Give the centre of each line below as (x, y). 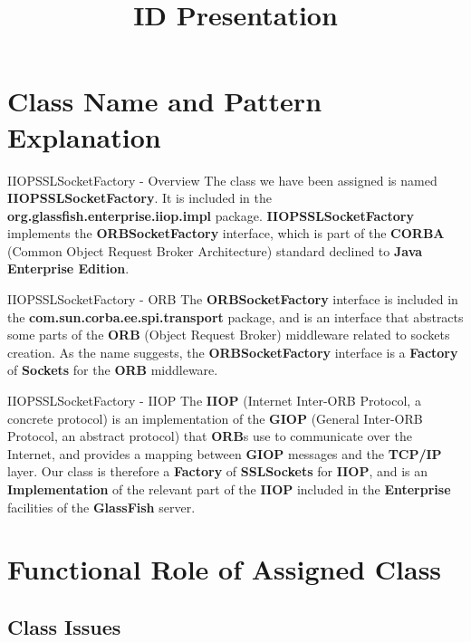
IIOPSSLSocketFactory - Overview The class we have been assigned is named (222, 180)
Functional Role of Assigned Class (225, 569)
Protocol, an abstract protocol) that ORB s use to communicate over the (210, 436)
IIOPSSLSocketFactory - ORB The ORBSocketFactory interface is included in (233, 299)
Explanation (84, 136)
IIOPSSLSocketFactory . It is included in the (139, 198)
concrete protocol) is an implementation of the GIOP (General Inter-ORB (215, 418)
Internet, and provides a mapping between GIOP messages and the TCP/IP (225, 453)
